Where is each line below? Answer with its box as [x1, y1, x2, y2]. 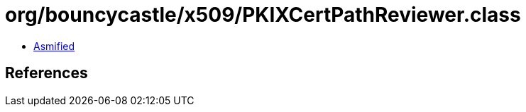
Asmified [33, 39, 75, 52]
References [5, 64, 88, 82]
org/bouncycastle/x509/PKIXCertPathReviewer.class [5, 3, 521, 27]
